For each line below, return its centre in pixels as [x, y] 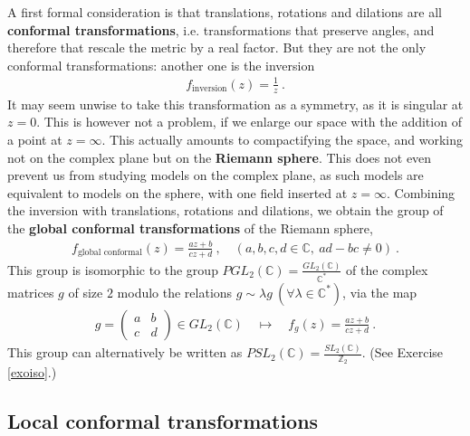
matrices [31, 292]
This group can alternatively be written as [125, 352]
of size [86, 292]
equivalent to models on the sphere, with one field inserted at [177, 192]
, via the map [380, 292]
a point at [35, 139]
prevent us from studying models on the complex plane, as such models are [216, 175]
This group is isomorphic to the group [113, 269]
